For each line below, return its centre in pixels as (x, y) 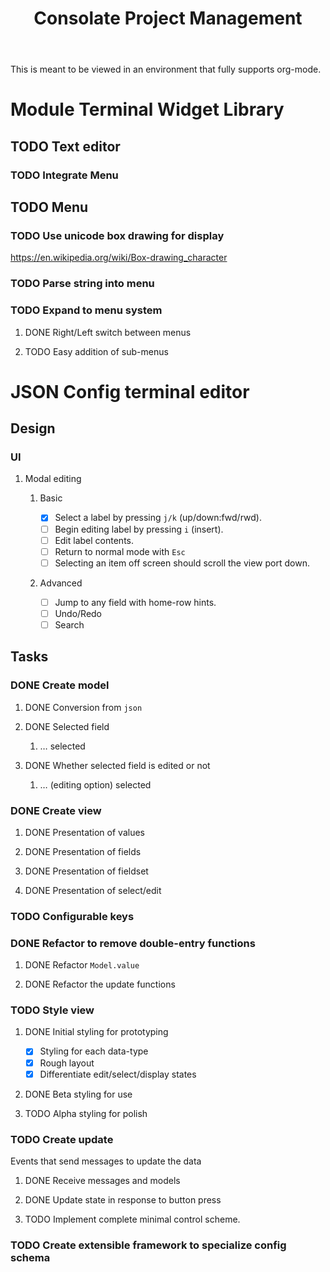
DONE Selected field (67, 726)
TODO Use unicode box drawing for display (117, 235)
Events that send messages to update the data (106, 1161)
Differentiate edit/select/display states (118, 1074)
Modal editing (53, 479)
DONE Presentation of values (84, 832)
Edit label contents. (94, 540)
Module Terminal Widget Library (147, 109)
